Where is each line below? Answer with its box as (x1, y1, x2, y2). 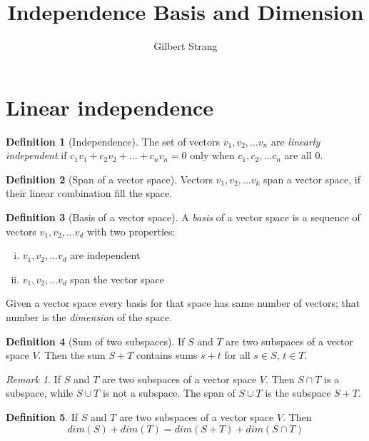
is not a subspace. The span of (102, 385, 236, 400)
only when (190, 148, 235, 163)
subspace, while (6, 385, 74, 400)
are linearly (271, 133, 320, 148)
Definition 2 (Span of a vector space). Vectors (6, 171, 213, 186)
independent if (6, 148, 67, 163)
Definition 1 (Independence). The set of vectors (6, 133, 220, 148)
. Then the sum (38, 348, 106, 363)
